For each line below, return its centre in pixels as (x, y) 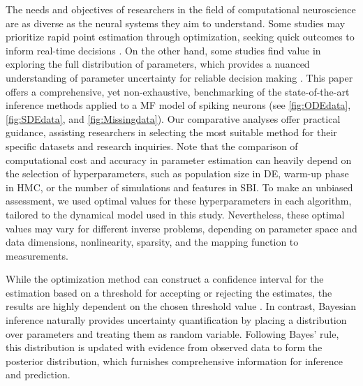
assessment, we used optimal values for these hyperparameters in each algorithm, (179, 201)
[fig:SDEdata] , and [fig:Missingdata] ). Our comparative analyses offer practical (173, 118)
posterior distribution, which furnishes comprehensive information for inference (174, 361)
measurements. (37, 255)
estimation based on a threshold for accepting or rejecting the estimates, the (169, 292)
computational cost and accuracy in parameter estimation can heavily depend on (179, 159)
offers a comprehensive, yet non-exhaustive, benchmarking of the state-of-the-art (178, 91)
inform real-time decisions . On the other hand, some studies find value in (163, 50)
